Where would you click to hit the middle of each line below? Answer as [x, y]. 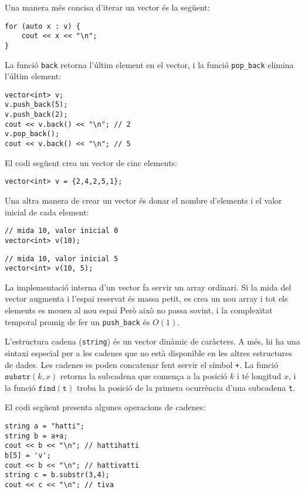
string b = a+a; [36, 436]
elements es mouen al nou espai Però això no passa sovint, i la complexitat [139, 310]
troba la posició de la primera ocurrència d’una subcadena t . [186, 387]
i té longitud [259, 376]
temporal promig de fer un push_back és [77, 321]
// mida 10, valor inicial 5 [62, 259]
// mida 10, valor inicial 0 [62, 231]
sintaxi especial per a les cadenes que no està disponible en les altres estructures [149, 352]
